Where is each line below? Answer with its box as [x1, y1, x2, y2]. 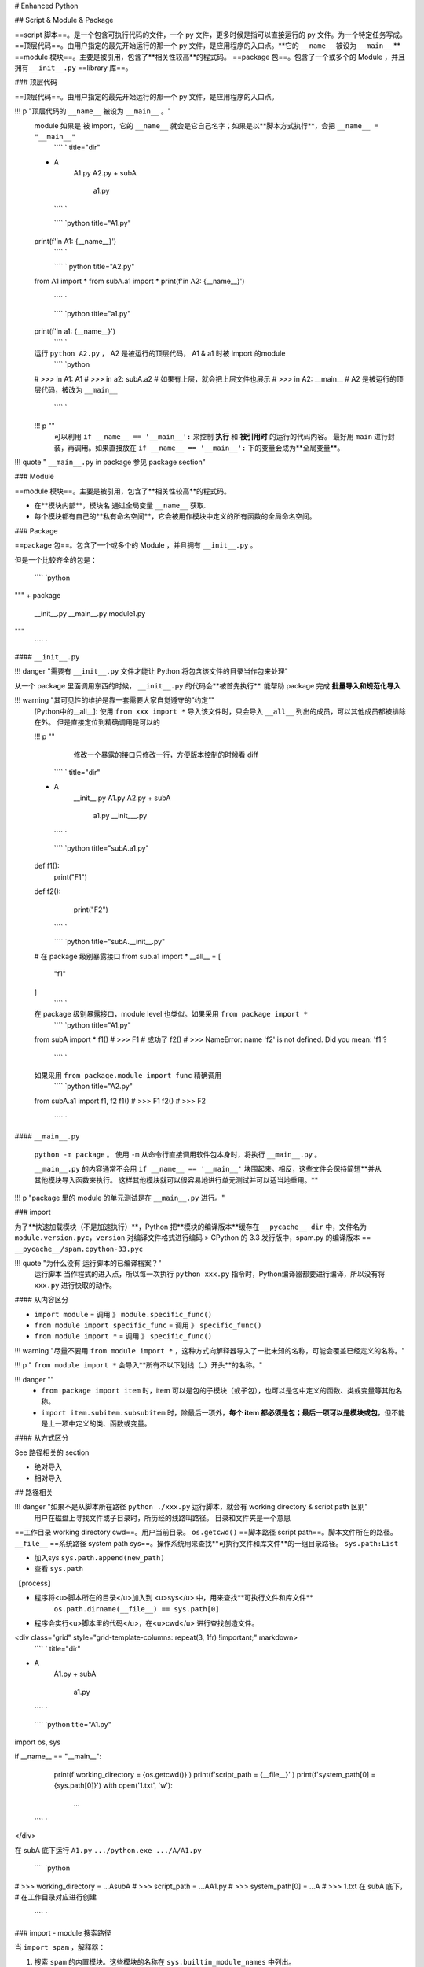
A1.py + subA [53, 1669, 97, 1679]
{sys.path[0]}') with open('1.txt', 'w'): [53, 1781, 173, 1790]
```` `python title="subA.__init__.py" [53, 937, 166, 947]
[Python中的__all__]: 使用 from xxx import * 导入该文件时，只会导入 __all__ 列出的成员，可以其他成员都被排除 [34, 707, 406, 716]
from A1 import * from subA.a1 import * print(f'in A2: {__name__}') [34, 276, 245, 286]
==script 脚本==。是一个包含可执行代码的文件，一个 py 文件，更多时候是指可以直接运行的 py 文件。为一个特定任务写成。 [14, 30, 408, 39]
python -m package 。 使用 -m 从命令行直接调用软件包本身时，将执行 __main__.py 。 [34, 1150, 322, 1159]
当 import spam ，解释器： [14, 1943, 106, 1952]
